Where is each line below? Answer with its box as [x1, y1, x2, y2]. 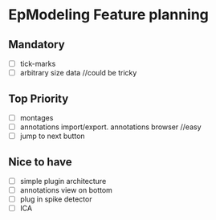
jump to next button [19, 131, 86, 141]
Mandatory [8, 38, 66, 51]
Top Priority [8, 92, 69, 105]
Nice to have [8, 155, 72, 169]
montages [19, 112, 54, 122]
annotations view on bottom [19, 185, 112, 194]
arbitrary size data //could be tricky [19, 68, 137, 78]
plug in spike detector [19, 194, 92, 204]
